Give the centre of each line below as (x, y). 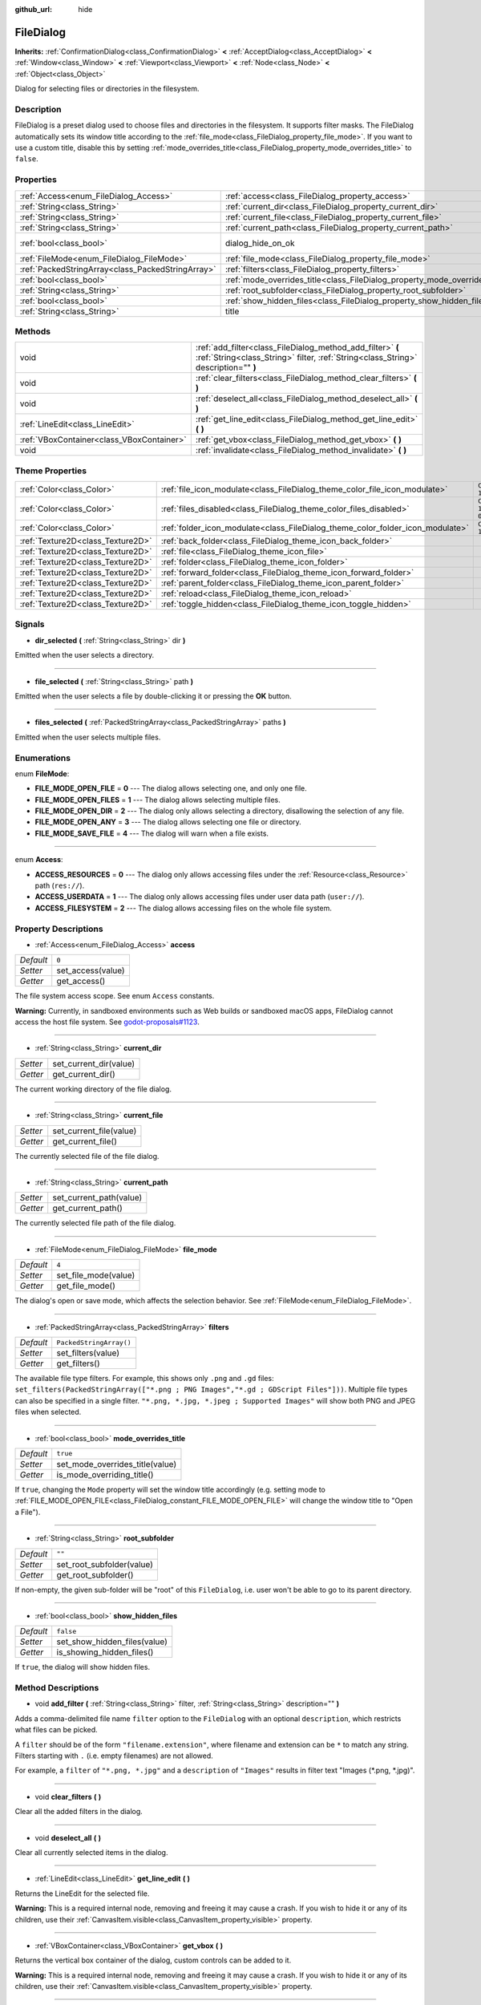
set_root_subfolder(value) (105, 1564)
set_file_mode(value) (96, 1275)
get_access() (81, 981)
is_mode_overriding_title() (105, 1474)
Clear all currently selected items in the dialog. (91, 1852)
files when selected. (48, 1412)
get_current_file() (85, 1141)
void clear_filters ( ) (68, 1796)
